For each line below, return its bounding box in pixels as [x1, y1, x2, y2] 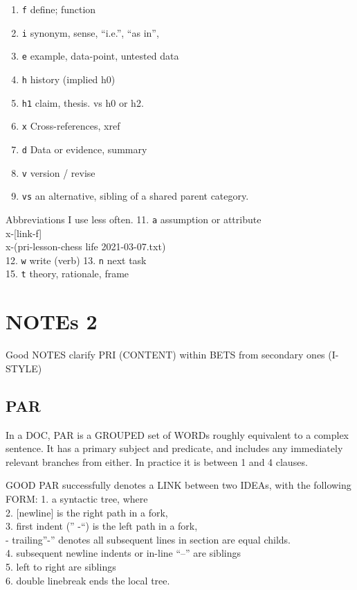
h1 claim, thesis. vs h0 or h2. [21, 95, 144, 110]
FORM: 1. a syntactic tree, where [6, 491, 148, 505]
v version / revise [21, 165, 95, 180]
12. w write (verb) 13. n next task [6, 252, 147, 267]
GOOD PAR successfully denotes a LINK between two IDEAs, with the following [6, 478, 351, 492]
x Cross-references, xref [21, 119, 120, 133]
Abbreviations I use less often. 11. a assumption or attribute [6, 211, 262, 226]
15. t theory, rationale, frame [6, 266, 129, 281]
